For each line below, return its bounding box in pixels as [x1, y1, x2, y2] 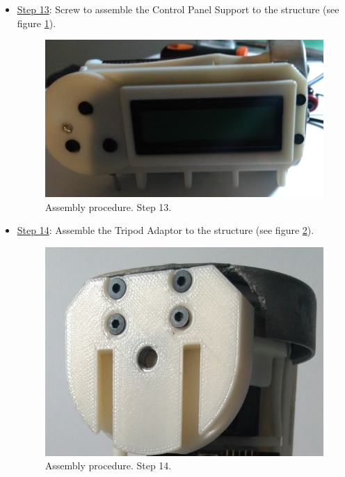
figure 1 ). [17, 15, 56, 30]
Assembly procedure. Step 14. [45, 458, 172, 473]
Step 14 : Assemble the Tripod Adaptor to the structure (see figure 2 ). [17, 223, 314, 237]
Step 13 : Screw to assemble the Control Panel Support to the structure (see [17, 2, 339, 16]
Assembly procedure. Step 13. [45, 199, 172, 214]
